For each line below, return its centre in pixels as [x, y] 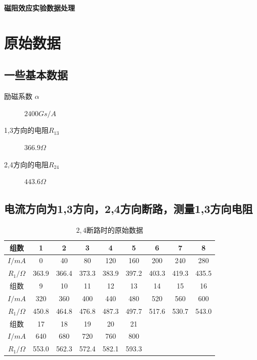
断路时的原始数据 [115, 229]
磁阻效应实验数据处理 [39, 8]
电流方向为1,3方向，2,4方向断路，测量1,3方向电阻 [128, 209]
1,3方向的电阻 [26, 130]
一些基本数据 [36, 75]
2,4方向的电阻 [26, 164]
